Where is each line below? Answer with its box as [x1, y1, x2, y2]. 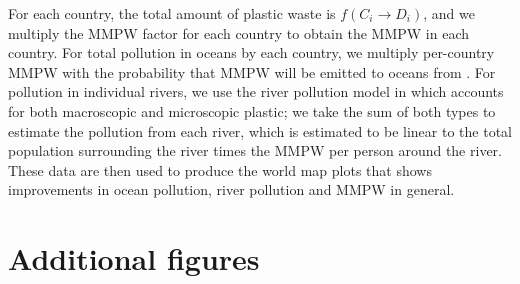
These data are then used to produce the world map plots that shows [8, 159, 432, 180]
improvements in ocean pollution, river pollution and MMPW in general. [8, 179, 455, 200]
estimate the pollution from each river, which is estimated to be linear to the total [8, 120, 512, 141]
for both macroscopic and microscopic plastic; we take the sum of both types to [8, 100, 496, 121]
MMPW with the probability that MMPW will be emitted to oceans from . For [8, 61, 496, 82]
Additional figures [8, 238, 260, 279]
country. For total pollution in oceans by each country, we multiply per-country [8, 42, 495, 63]
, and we [423, 3, 475, 23]
